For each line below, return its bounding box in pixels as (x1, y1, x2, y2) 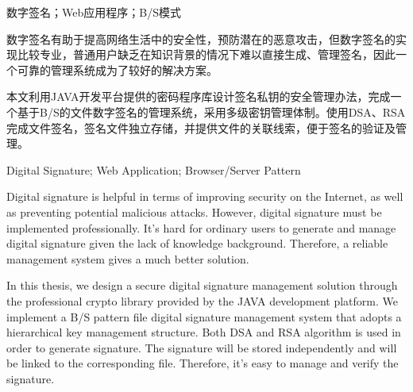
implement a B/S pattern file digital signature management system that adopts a (6, 308, 402, 325)
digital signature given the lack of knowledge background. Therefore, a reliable (6, 235, 388, 252)
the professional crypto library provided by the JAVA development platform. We (6, 292, 398, 309)
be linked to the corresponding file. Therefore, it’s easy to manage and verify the (6, 355, 399, 371)
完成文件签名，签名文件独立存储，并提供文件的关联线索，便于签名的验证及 (6, 119, 396, 136)
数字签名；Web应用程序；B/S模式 (6, 4, 181, 20)
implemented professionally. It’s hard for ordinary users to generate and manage (6, 219, 396, 236)
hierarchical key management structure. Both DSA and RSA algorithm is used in (6, 324, 401, 340)
